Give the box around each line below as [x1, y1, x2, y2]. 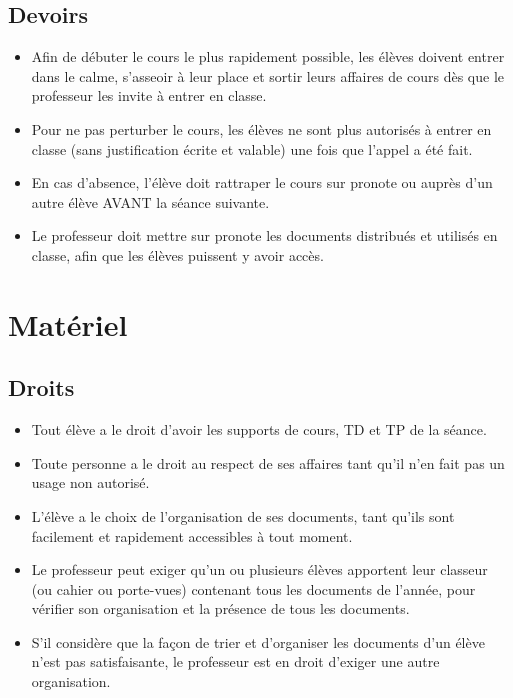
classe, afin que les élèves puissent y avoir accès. [31, 244, 324, 265]
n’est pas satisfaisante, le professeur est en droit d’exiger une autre [31, 651, 440, 672]
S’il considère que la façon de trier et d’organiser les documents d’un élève [31, 631, 485, 652]
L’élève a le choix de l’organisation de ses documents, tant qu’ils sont [31, 505, 455, 526]
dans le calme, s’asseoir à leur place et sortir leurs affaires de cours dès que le [31, 65, 505, 86]
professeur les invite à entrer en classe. [31, 85, 267, 106]
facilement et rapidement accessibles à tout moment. [31, 525, 353, 546]
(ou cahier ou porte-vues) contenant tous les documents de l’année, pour [31, 578, 476, 599]
